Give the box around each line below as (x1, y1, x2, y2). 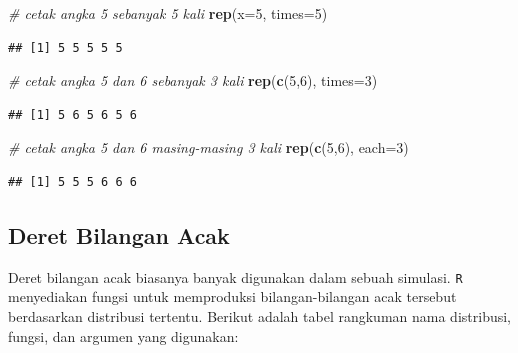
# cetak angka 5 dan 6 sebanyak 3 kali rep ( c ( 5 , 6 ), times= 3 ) (8, 70, 378, 91)
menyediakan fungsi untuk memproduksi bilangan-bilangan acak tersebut (8, 286, 457, 307)
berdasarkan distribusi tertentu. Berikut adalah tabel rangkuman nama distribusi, (8, 306, 512, 327)
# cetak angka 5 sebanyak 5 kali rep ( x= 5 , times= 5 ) (8, 3, 328, 23)
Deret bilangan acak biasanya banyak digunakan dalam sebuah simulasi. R (8, 266, 463, 287)
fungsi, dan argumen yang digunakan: (8, 325, 239, 346)
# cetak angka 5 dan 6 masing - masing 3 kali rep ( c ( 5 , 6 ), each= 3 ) (8, 137, 409, 158)
